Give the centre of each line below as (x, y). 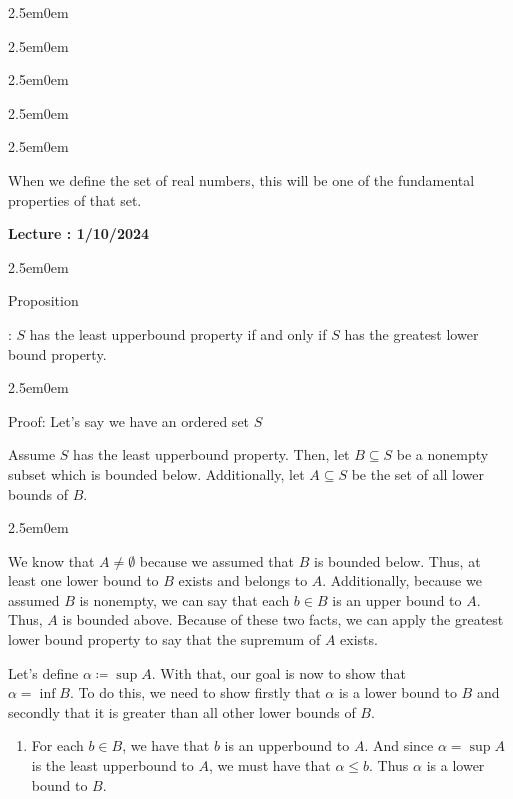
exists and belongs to (243, 580)
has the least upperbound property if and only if (178, 333)
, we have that (166, 745)
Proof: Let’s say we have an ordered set (129, 420)
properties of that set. (75, 199)
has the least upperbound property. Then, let (211, 454)
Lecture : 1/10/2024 (79, 233)
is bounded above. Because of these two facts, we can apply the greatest (283, 619)
